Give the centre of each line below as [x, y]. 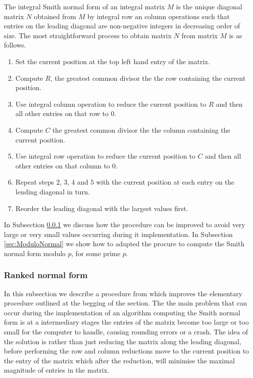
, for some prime [96, 253]
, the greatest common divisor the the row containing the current [148, 78]
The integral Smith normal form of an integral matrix [84, 6]
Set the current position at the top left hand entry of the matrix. [113, 61]
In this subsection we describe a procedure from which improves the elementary [123, 293]
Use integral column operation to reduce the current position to [111, 104]
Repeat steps [35, 182]
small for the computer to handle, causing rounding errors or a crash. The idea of [126, 332]
